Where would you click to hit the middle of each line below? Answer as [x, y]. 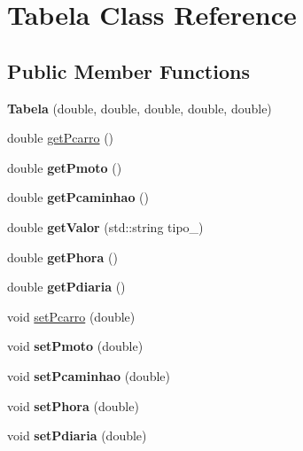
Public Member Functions [128, 70]
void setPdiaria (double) [77, 435]
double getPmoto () [65, 167]
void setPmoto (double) [75, 346]
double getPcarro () [61, 138]
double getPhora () [62, 257]
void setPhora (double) [73, 405]
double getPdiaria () [66, 287]
